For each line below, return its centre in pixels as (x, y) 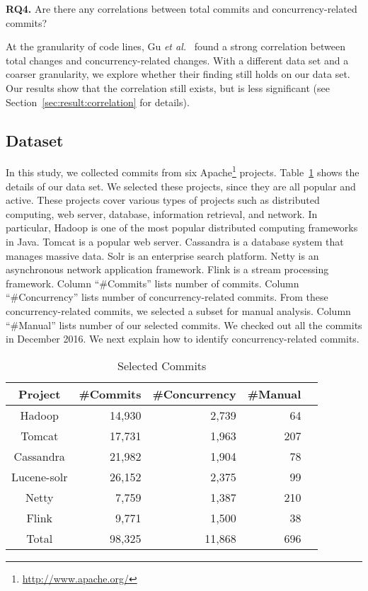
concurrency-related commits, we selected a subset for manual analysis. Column (178, 310)
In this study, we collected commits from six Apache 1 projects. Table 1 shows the (183, 171)
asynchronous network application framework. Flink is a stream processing (167, 269)
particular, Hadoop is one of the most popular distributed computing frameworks (182, 228)
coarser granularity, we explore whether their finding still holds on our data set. (178, 74)
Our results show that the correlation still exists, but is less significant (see (168, 87)
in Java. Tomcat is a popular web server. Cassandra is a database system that (175, 241)
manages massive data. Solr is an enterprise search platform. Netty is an (162, 255)
